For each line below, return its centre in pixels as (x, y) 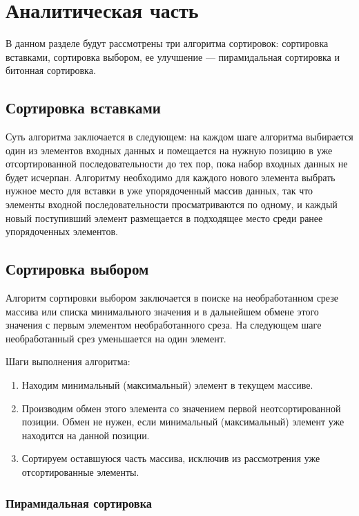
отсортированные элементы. (80, 472)
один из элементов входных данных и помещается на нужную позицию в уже (169, 150)
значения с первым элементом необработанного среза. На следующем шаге (164, 325)
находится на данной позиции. (86, 435)
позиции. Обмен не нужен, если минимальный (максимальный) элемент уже (183, 422)
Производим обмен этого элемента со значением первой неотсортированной (181, 408)
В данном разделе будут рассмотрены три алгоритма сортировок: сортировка (167, 43)
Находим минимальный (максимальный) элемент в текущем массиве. (167, 385)
